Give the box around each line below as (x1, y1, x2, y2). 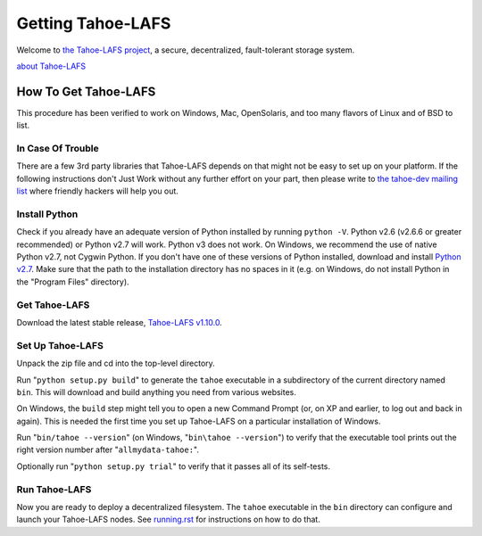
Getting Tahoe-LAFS (16, 13, 171, 33)
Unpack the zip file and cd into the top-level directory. (16, 358, 216, 369)
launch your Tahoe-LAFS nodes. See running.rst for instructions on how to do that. (16, 514, 320, 525)
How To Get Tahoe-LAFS (16, 84, 156, 99)
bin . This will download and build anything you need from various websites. (16, 386, 296, 397)
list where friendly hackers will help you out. (16, 186, 179, 196)
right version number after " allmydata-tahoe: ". (16, 444, 200, 455)
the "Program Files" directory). (16, 276, 129, 287)
